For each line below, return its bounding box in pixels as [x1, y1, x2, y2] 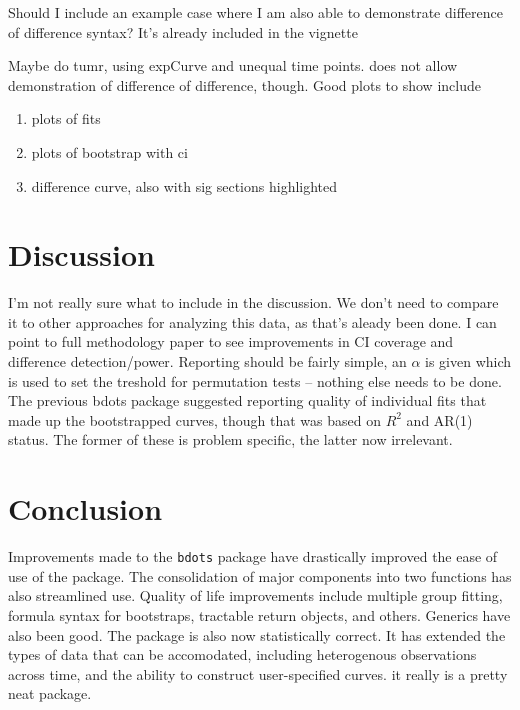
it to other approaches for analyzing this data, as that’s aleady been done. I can [8, 311, 497, 332]
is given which [425, 351, 512, 372]
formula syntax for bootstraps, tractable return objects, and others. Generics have [8, 605, 511, 625]
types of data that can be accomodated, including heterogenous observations [8, 644, 477, 665]
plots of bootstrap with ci [31, 141, 188, 162]
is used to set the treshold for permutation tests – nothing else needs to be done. [8, 370, 502, 391]
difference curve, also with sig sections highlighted [31, 175, 338, 196]
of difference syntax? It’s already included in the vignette [8, 21, 358, 42]
